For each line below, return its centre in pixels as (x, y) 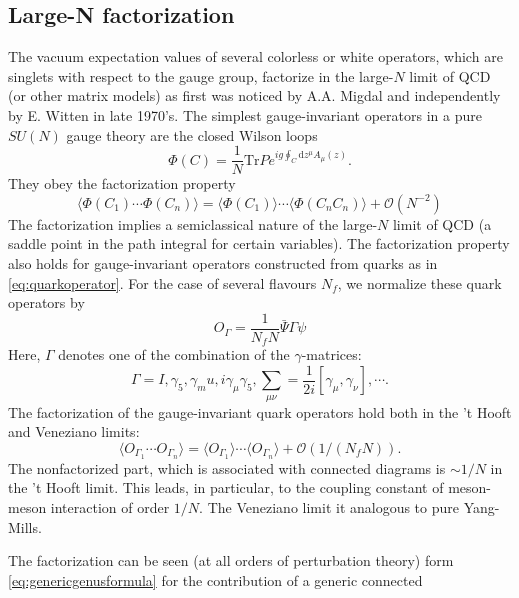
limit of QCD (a (442, 223)
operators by (46, 302)
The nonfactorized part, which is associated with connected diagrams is (227, 467)
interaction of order (110, 507)
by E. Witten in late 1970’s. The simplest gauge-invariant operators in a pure (245, 114)
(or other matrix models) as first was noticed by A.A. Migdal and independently (254, 95)
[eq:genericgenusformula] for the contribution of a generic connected (215, 579)
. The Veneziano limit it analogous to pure (329, 507)
